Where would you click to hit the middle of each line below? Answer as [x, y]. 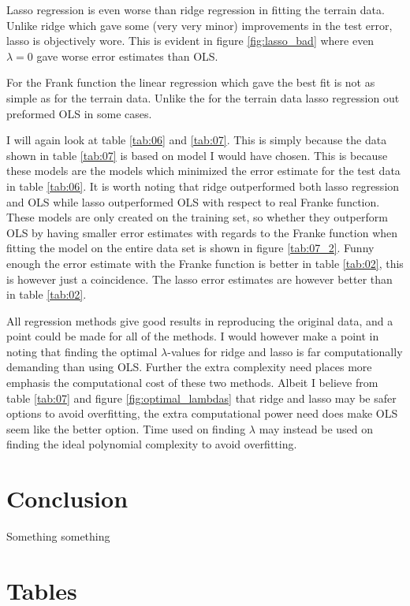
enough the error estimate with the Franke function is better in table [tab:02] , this [205, 263]
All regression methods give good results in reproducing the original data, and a [200, 320]
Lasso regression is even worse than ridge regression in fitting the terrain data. [196, 9]
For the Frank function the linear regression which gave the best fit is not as [191, 82]
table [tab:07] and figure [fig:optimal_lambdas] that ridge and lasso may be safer [201, 398]
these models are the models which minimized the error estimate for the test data [203, 171]
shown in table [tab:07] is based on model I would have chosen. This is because [197, 155]
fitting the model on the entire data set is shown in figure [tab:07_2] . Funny [190, 248]
